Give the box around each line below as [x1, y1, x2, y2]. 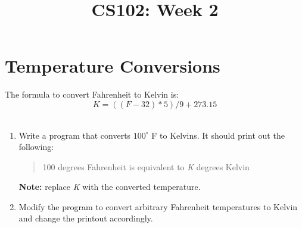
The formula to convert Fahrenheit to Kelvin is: [5, 88, 179, 101]
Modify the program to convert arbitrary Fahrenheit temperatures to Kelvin [18, 200, 298, 213]
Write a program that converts [18, 129, 131, 141]
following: [18, 140, 54, 153]
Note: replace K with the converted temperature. [18, 180, 201, 193]
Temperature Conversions [5, 54, 220, 78]
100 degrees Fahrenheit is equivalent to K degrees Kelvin [42, 160, 250, 173]
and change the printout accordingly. [18, 212, 153, 224]
